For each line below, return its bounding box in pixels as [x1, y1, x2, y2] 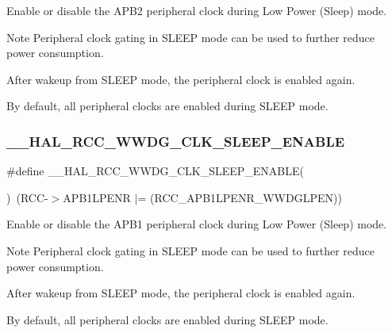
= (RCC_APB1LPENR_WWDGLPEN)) [137, 189, 342, 205]
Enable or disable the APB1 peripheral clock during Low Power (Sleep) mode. [6, 216, 387, 232]
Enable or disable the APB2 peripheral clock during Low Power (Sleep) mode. [6, 2, 387, 18]
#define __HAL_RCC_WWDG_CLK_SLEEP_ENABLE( [6, 163, 305, 179]
